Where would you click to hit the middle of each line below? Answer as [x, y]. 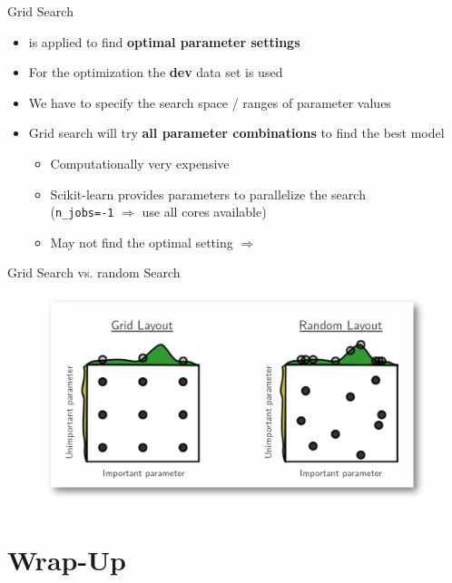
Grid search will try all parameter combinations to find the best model [236, 133]
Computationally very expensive [140, 163]
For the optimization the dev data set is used [156, 72]
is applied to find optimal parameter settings [164, 41]
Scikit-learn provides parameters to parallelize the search [208, 194]
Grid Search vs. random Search [94, 272]
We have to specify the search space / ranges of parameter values [210, 102]
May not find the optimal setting [142, 242]
